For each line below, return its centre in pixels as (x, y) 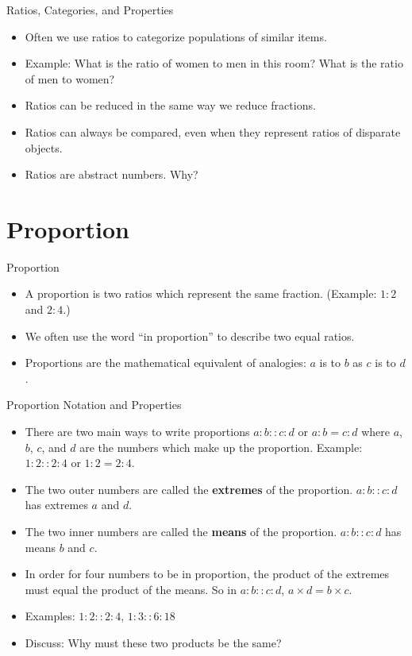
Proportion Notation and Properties (94, 405)
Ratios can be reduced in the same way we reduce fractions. (170, 105)
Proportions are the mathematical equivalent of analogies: (166, 363)
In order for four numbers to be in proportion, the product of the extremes (207, 574)
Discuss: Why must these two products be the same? (153, 642)
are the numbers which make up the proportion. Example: (221, 447)
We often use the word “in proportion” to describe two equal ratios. (190, 336)
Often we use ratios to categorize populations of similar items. (176, 36)
